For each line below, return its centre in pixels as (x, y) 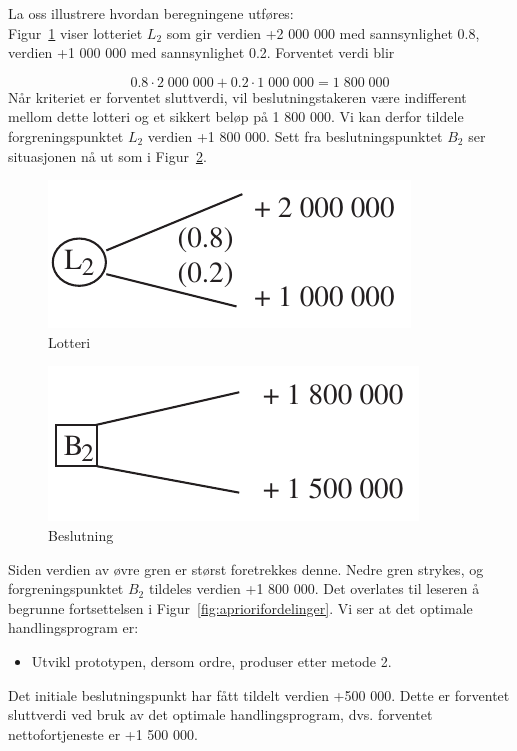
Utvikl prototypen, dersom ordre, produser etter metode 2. (211, 660)
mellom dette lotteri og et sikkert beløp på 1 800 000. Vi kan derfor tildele (236, 116)
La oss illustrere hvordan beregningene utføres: (151, 13)
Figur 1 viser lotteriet (75, 32)
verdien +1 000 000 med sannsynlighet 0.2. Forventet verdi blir (201, 52)
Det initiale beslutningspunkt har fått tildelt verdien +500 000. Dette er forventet (259, 694)
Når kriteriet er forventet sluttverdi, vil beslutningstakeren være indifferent (237, 96)
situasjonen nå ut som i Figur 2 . (107, 155)
